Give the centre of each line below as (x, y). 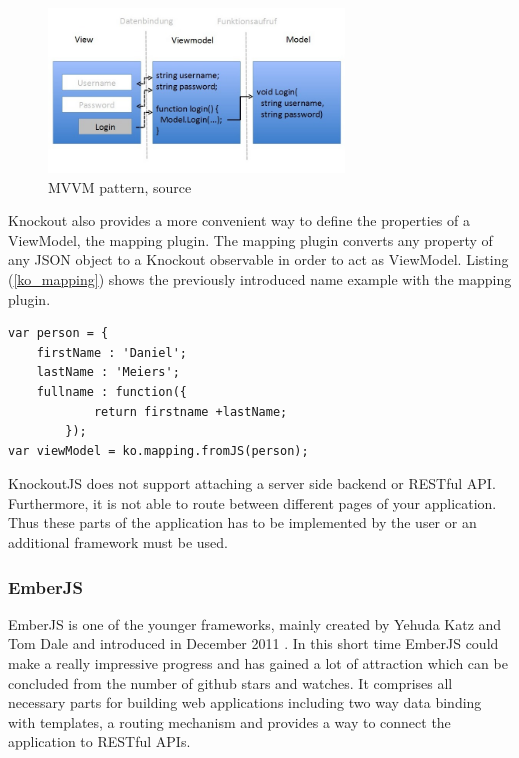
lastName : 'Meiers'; (108, 372)
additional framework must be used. (118, 542)
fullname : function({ (111, 391)
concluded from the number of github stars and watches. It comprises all (230, 682)
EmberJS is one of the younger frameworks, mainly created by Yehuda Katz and (255, 623)
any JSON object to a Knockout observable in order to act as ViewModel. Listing (258, 259)
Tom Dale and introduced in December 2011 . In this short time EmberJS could (253, 643)
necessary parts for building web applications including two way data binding (245, 702)
